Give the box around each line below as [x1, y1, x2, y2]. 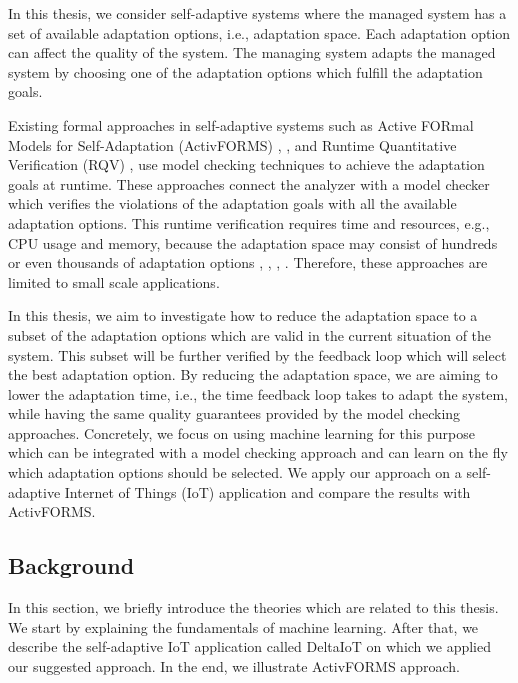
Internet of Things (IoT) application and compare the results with [64, 481, 471, 502]
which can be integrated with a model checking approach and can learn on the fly [8, 442, 508, 463]
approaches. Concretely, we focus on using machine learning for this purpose [8, 422, 475, 443]
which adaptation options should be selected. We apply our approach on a [8, 462, 462, 483]
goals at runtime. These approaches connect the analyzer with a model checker [8, 173, 490, 194]
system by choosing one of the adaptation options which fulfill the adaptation [8, 61, 483, 82]
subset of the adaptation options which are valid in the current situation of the [8, 324, 492, 345]
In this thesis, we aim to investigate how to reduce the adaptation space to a [8, 305, 478, 326]
